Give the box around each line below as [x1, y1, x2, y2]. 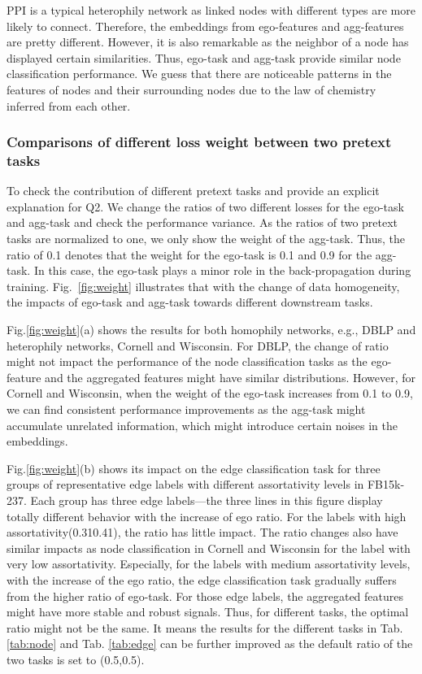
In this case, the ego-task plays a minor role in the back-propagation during [33, 262, 411, 279]
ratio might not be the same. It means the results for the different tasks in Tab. [7, 619, 403, 636]
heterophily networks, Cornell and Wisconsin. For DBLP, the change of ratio [7, 337, 389, 354]
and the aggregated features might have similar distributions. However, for [45, 368, 416, 385]
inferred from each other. [7, 97, 131, 114]
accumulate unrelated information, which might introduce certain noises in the [7, 416, 398, 433]
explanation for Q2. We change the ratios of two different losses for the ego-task [7, 198, 404, 215]
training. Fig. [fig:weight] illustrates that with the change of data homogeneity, [7, 277, 400, 294]
